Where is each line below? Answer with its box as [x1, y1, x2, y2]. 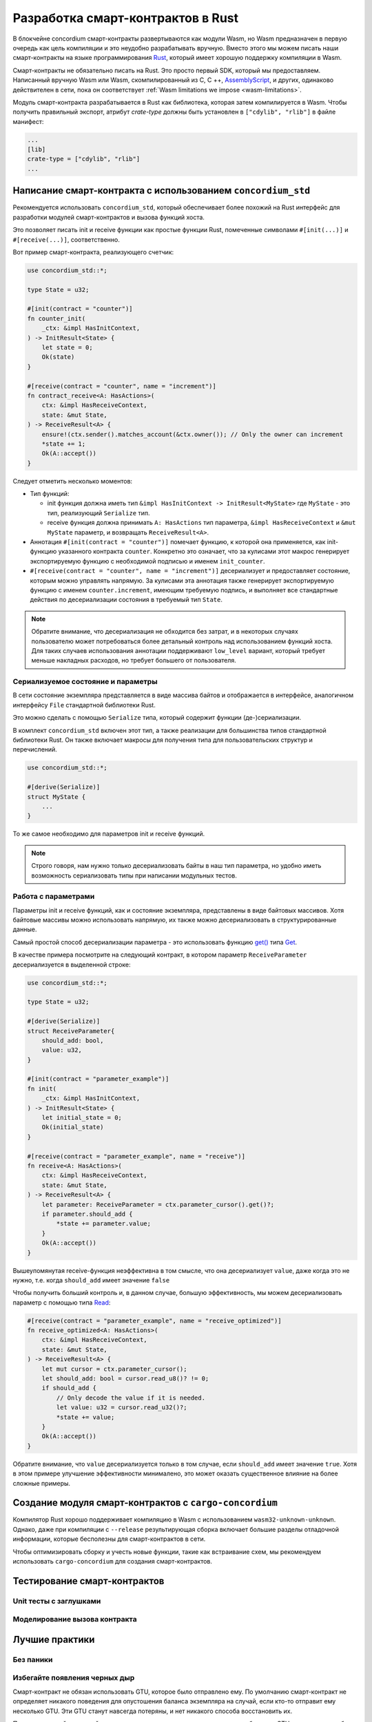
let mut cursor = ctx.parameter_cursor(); [41, 1365, 187, 1373]
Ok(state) [41, 353, 75, 361]
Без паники [12, 1654, 53, 1664]
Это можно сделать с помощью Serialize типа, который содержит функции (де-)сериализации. [12, 714, 302, 722]
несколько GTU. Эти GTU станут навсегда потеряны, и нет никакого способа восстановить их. [12, 1707, 293, 1715]
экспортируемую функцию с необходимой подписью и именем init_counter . [30, 557, 265, 565]
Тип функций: [30, 490, 70, 498]
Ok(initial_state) [41, 1123, 104, 1131]
